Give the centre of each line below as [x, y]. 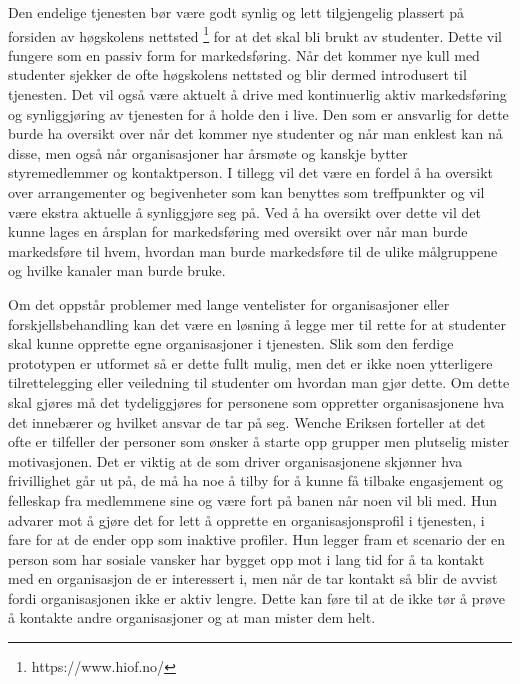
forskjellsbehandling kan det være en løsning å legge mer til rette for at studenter [257, 323]
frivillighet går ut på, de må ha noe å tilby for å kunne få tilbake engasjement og [255, 480]
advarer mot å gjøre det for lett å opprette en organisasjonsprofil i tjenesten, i [246, 519]
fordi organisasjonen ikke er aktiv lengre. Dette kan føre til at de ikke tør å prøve [256, 597]
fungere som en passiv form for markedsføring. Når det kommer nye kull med [244, 54]
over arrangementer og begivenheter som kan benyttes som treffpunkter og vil [246, 192]
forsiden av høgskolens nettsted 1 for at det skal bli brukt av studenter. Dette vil [255, 34]
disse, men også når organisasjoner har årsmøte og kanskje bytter [208, 152]
